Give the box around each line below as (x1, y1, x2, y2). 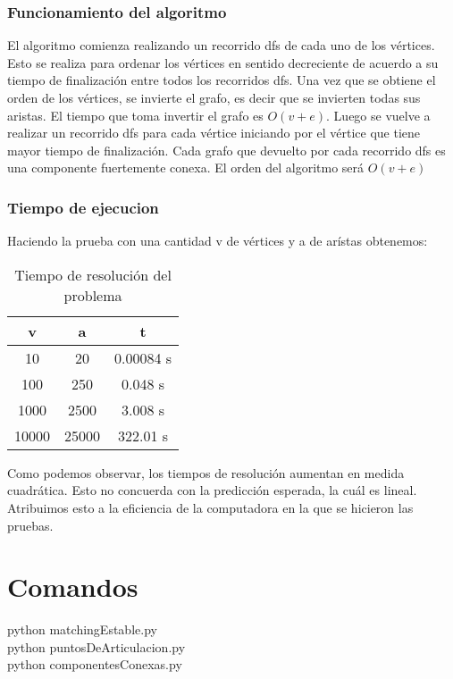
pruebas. (7, 516, 54, 534)
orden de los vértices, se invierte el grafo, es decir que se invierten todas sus (7, 88, 421, 106)
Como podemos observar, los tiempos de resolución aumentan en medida (7, 463, 405, 482)
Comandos (7, 568, 138, 605)
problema (63, 284, 122, 306)
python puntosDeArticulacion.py (7, 637, 186, 656)
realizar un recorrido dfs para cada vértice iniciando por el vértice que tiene (7, 123, 421, 142)
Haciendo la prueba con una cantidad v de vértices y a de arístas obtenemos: (7, 231, 428, 250)
